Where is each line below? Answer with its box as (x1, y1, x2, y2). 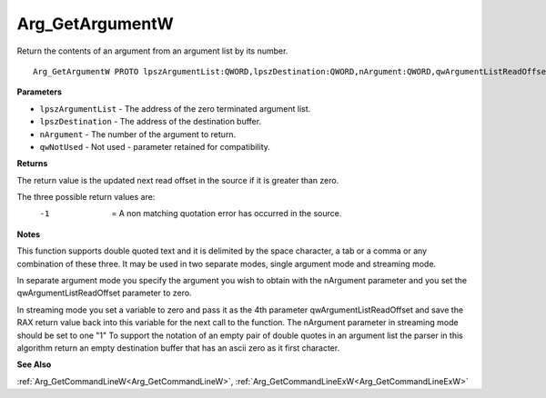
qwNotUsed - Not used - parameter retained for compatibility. (39, 141, 270, 152)
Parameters (16, 86, 63, 97)
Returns (16, 158, 48, 169)
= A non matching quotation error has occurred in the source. (111, 208, 342, 219)
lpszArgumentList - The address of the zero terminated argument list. (39, 103, 311, 114)
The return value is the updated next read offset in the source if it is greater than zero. (16, 174, 339, 185)
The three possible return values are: (16, 192, 156, 203)
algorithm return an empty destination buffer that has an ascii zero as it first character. (16, 342, 340, 353)
